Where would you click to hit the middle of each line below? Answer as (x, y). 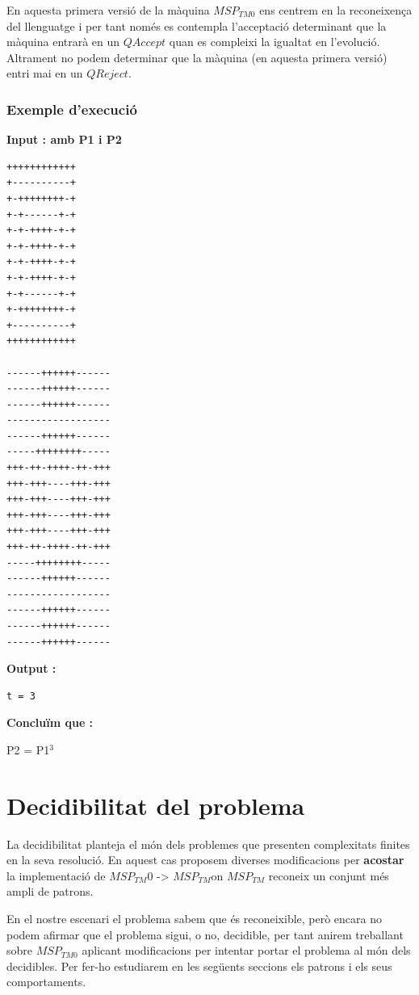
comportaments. (46, 982)
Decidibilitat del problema (156, 805)
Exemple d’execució (72, 109)
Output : (31, 668)
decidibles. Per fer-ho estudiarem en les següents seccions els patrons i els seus (199, 966)
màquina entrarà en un (63, 42)
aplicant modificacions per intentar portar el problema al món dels (246, 950)
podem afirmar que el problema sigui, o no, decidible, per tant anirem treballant (205, 934)
